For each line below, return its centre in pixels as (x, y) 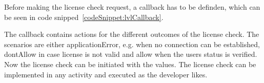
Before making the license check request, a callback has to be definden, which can (132, 7)
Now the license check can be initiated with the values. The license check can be (130, 64)
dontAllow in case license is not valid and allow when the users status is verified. (131, 54)
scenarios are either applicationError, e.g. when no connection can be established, (132, 44)
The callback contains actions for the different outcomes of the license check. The (132, 34)
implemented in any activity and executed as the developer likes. (106, 74)
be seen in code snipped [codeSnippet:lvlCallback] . (84, 17)
